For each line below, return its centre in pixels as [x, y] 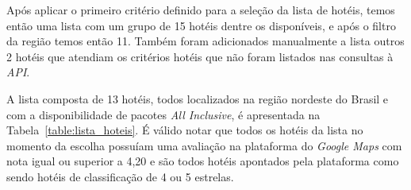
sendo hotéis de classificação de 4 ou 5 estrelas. [120, 176]
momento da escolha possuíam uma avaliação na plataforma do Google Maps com [204, 145]
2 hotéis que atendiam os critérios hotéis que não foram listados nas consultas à [200, 56]
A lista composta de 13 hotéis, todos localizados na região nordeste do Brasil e [198, 98]
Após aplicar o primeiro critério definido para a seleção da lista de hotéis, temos [201, 10]
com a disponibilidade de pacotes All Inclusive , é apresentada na [163, 114]
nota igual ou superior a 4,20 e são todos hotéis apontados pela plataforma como [203, 161]
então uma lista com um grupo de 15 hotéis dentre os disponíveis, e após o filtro [201, 25]
